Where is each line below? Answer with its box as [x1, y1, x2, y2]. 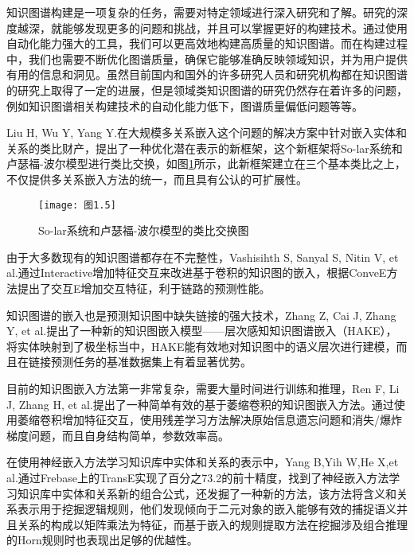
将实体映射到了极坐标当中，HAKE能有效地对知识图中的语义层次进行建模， [6, 337, 396, 354]
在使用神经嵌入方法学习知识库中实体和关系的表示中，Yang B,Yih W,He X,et [6, 454, 399, 470]
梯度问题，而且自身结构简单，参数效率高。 [6, 426, 229, 443]
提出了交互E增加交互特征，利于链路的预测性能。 [17, 279, 271, 296]
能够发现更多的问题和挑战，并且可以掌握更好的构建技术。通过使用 [61, 19, 408, 36]
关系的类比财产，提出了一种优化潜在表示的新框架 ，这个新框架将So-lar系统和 [6, 139, 403, 156]
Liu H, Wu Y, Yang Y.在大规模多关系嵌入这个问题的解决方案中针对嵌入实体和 [6, 124, 408, 141]
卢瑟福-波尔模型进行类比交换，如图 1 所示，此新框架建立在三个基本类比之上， [6, 155, 406, 172]
